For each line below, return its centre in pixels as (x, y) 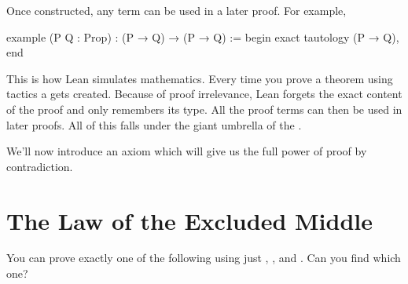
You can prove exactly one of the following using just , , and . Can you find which (204, 258)
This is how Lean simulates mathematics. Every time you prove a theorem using (200, 78)
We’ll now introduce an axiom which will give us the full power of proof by (187, 151)
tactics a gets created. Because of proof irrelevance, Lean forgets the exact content (204, 94)
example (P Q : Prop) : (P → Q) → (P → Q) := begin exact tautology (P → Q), (203, 36)
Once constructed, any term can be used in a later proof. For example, (176, 10)
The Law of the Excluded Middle (189, 220)
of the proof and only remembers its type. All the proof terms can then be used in (204, 109)
